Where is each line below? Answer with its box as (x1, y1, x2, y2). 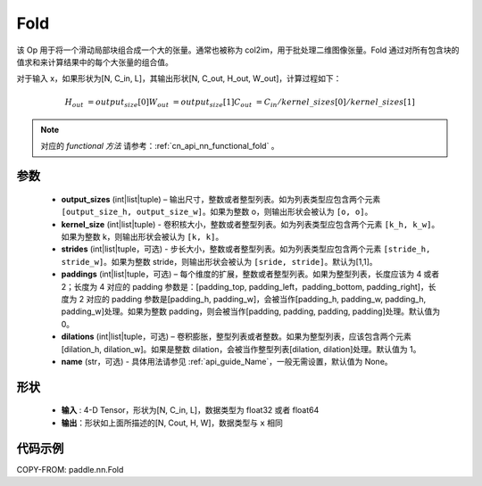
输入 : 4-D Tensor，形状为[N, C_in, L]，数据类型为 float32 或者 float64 (61, 405, 320, 416)
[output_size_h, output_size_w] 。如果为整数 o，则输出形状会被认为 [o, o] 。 (61, 206, 373, 218)
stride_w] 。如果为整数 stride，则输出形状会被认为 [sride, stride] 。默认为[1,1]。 (61, 256, 378, 267)
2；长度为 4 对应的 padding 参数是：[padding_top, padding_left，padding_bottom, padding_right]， (61, 281, 428, 292)
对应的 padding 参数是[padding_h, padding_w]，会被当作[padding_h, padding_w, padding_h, (86, 293, 427, 304)
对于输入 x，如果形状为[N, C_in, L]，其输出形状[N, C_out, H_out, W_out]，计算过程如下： (16, 73, 342, 84)
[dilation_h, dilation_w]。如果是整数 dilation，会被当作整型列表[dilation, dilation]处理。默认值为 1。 (61, 343, 421, 354)
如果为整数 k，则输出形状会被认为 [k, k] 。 (61, 232, 224, 243)
